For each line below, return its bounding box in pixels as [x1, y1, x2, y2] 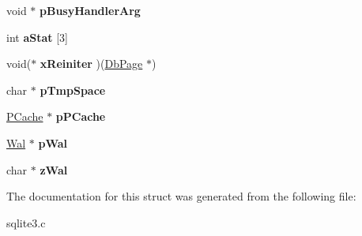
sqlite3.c [6, 214, 46, 230]
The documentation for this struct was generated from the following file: [6, 188, 356, 204]
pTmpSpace [40, 81, 106, 98]
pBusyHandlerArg [40, 2, 141, 18]
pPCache [55, 108, 106, 125]
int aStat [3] [6, 28, 68, 45]
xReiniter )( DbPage [40, 55, 143, 72]
